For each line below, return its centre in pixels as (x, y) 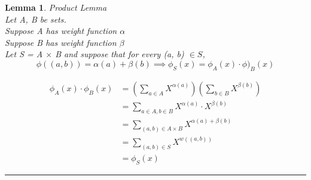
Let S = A (24, 54)
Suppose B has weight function (61, 42)
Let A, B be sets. (36, 19)
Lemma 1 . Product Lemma (56, 7)
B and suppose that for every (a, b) (120, 54)
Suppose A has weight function (61, 31)
